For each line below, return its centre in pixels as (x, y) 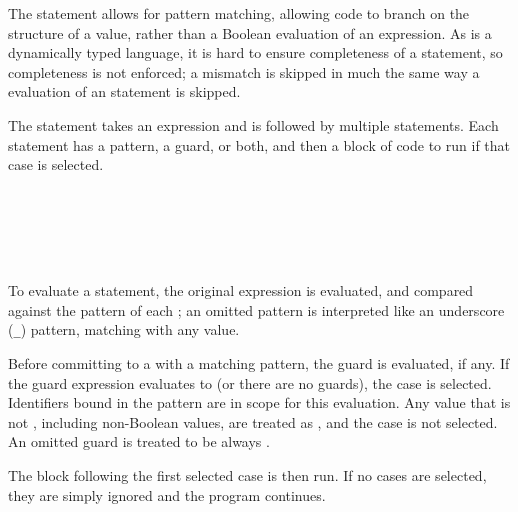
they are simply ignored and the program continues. (167, 494)
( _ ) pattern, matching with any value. (124, 329)
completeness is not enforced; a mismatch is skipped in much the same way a (244, 71)
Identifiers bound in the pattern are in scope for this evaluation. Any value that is (259, 402)
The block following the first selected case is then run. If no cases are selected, (247, 474)
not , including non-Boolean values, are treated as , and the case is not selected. (253, 421)
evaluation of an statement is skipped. (124, 91)
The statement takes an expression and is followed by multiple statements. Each (253, 124)
